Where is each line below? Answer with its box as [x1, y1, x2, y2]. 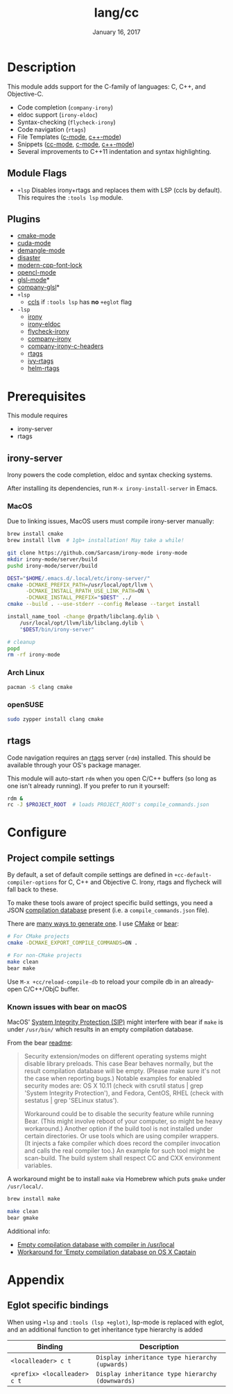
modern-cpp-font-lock [17, 261, 83, 270]
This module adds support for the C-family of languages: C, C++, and [7, 82, 206, 91]
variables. [24, 1161, 53, 1169]
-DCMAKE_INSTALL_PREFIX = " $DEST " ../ [25, 594, 132, 601]
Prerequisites [7, 388, 87, 404]
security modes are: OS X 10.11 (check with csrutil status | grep [24, 1081, 204, 1090]
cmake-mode [17, 232, 56, 240]
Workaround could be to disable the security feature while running [24, 1109, 214, 1117]
